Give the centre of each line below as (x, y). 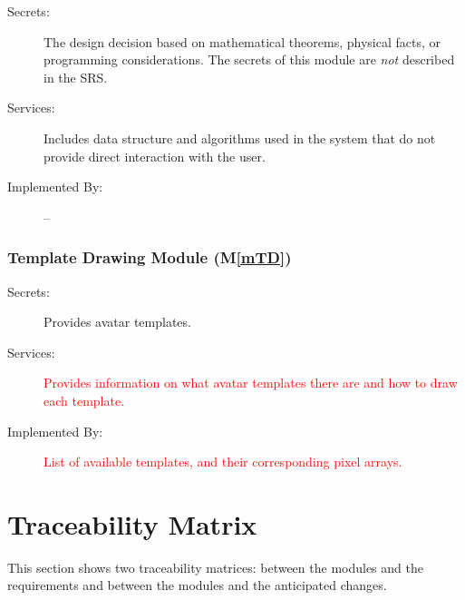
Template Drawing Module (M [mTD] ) (150, 257)
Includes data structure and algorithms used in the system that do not (240, 138)
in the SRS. (76, 77)
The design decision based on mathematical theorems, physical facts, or (242, 41)
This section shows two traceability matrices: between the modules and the (215, 567)
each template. (84, 400)
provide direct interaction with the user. (155, 156)
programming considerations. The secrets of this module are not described (249, 59)
